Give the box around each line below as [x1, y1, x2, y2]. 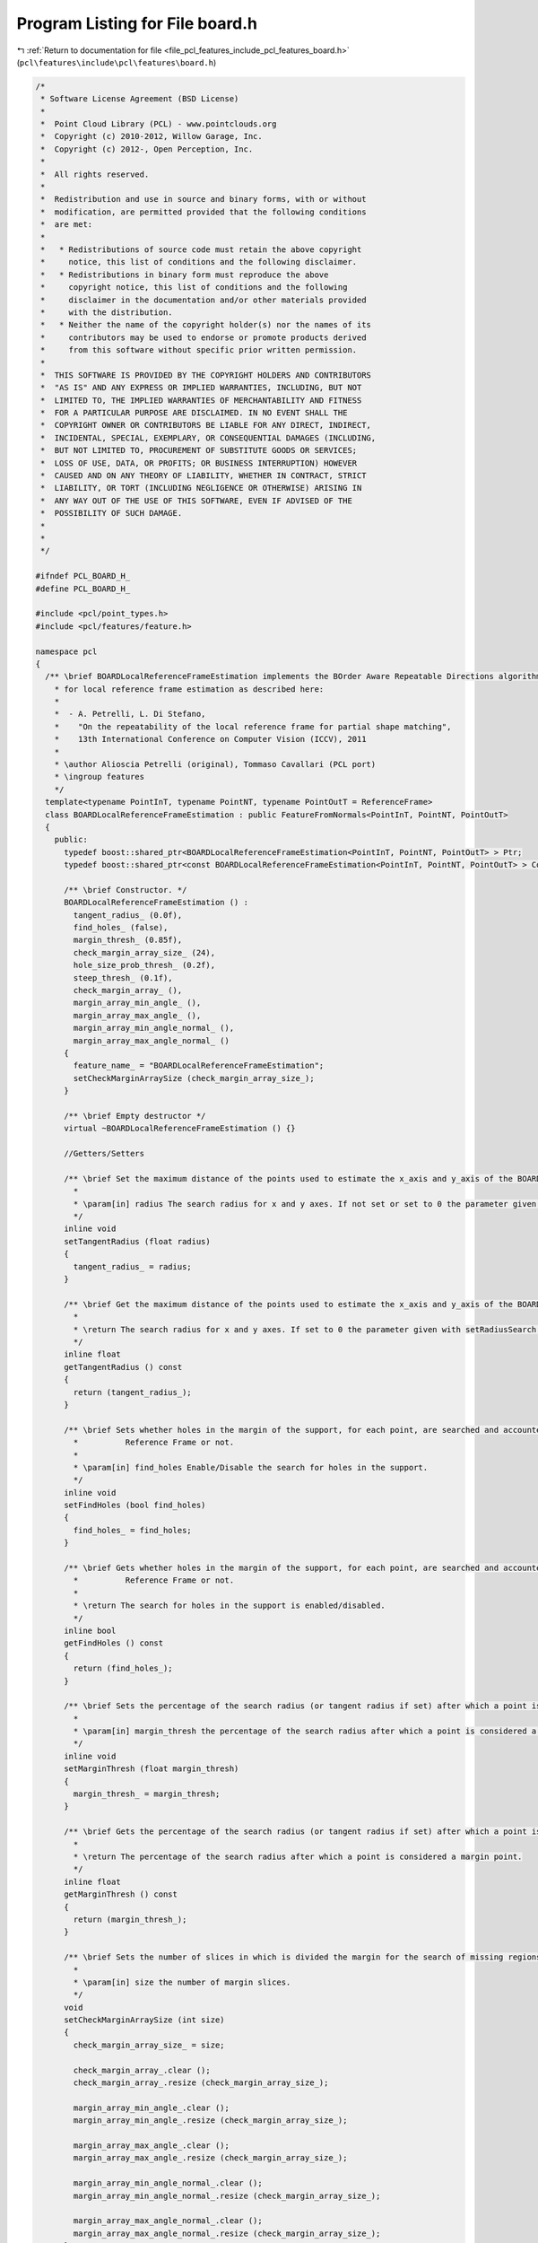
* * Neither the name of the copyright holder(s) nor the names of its [40, 319, 372, 330]
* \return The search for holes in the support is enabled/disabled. [73, 1601, 386, 1610]
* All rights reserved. [40, 169, 150, 179]
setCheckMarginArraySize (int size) [64, 2015, 225, 2025]
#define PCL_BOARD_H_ [35, 583, 131, 594]
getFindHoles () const [64, 1638, 164, 1648]
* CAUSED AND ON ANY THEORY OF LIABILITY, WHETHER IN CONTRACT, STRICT [40, 471, 367, 481]
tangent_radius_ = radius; [73, 1261, 192, 1271]
